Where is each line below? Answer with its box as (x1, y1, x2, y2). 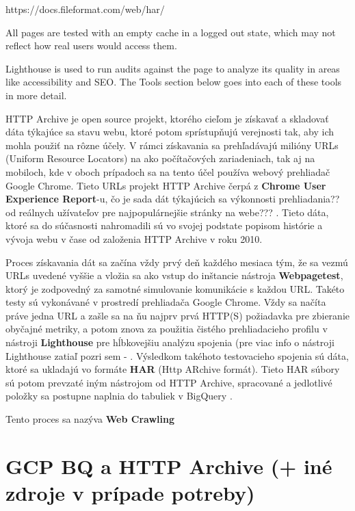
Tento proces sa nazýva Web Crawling (5, 412, 174, 426)
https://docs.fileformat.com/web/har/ (5, 2, 165, 16)
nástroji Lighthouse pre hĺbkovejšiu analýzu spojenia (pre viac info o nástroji (5, 335, 334, 350)
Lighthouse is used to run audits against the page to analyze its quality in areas (5, 61, 340, 75)
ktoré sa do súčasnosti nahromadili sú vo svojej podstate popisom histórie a (5, 218, 323, 233)
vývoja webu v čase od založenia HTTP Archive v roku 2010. (5, 231, 263, 246)
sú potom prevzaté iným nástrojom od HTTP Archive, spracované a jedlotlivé (5, 375, 332, 389)
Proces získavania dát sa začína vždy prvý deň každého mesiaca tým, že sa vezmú (5, 254, 348, 269)
